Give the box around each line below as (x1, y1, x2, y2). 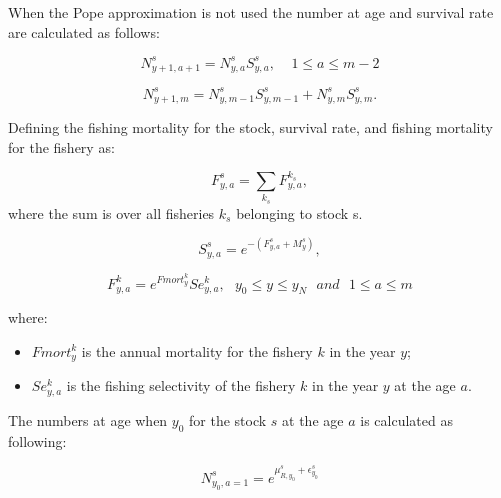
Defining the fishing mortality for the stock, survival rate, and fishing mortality (8, 117, 493, 138)
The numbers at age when (8, 409, 168, 430)
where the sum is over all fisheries (8, 202, 215, 223)
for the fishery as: (8, 136, 115, 157)
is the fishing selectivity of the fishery (66, 375, 296, 396)
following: (8, 430, 67, 451)
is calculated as (360, 409, 453, 430)
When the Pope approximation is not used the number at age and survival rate (8, 2, 494, 22)
